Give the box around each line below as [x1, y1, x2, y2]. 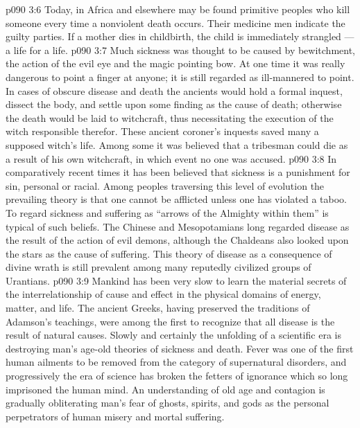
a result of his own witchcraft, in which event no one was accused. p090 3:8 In [6, 151, 337, 166]
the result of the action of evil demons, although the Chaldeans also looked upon [6, 233, 349, 247]
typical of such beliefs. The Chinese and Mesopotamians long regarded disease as [6, 219, 350, 233]
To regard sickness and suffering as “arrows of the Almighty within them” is [6, 205, 329, 220]
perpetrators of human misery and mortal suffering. [6, 409, 225, 423]
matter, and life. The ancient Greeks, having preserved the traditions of [6, 301, 310, 315]
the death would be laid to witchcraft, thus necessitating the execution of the [6, 110, 334, 125]
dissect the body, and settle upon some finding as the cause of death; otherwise [6, 97, 342, 112]
